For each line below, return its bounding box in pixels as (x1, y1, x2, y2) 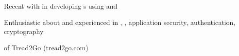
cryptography (4, 26, 44, 36)
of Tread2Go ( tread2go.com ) (4, 42, 88, 52)
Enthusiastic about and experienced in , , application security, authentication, (4, 17, 236, 27)
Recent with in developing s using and (4, 1, 118, 11)
